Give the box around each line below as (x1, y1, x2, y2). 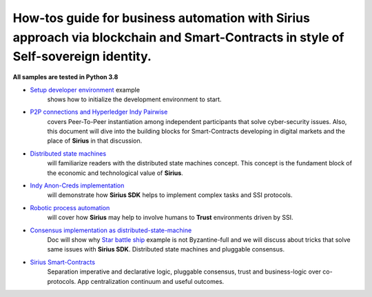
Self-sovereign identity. (12, 49, 152, 65)
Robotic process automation (30, 203, 110, 212)
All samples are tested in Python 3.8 (12, 73, 118, 81)
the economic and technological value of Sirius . (47, 169, 184, 177)
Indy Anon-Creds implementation (30, 181, 125, 190)
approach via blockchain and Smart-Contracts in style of (12, 30, 344, 45)
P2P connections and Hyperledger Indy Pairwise (30, 107, 168, 116)
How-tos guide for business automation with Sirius (12, 10, 310, 25)
